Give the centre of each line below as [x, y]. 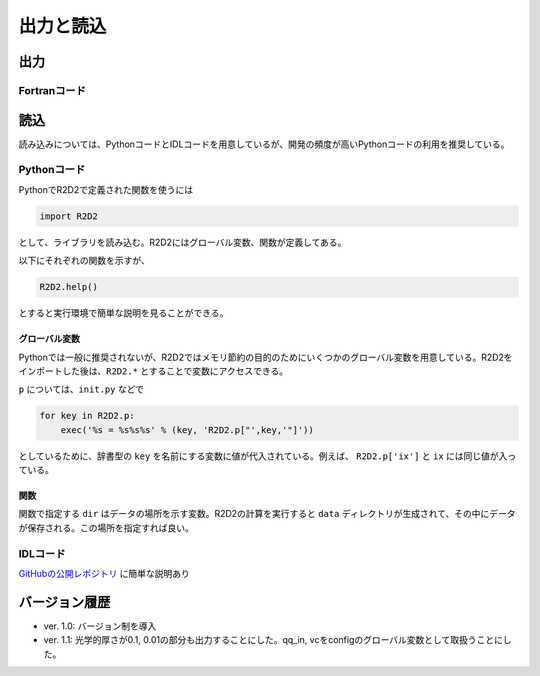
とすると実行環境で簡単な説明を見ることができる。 [123, 313]
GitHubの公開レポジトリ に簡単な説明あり [104, 573]
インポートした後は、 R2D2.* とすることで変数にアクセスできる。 [153, 371]
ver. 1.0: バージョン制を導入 [100, 626]
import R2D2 [69, 216]
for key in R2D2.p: [87, 416]
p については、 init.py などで [81, 389]
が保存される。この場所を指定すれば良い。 [106, 527]
